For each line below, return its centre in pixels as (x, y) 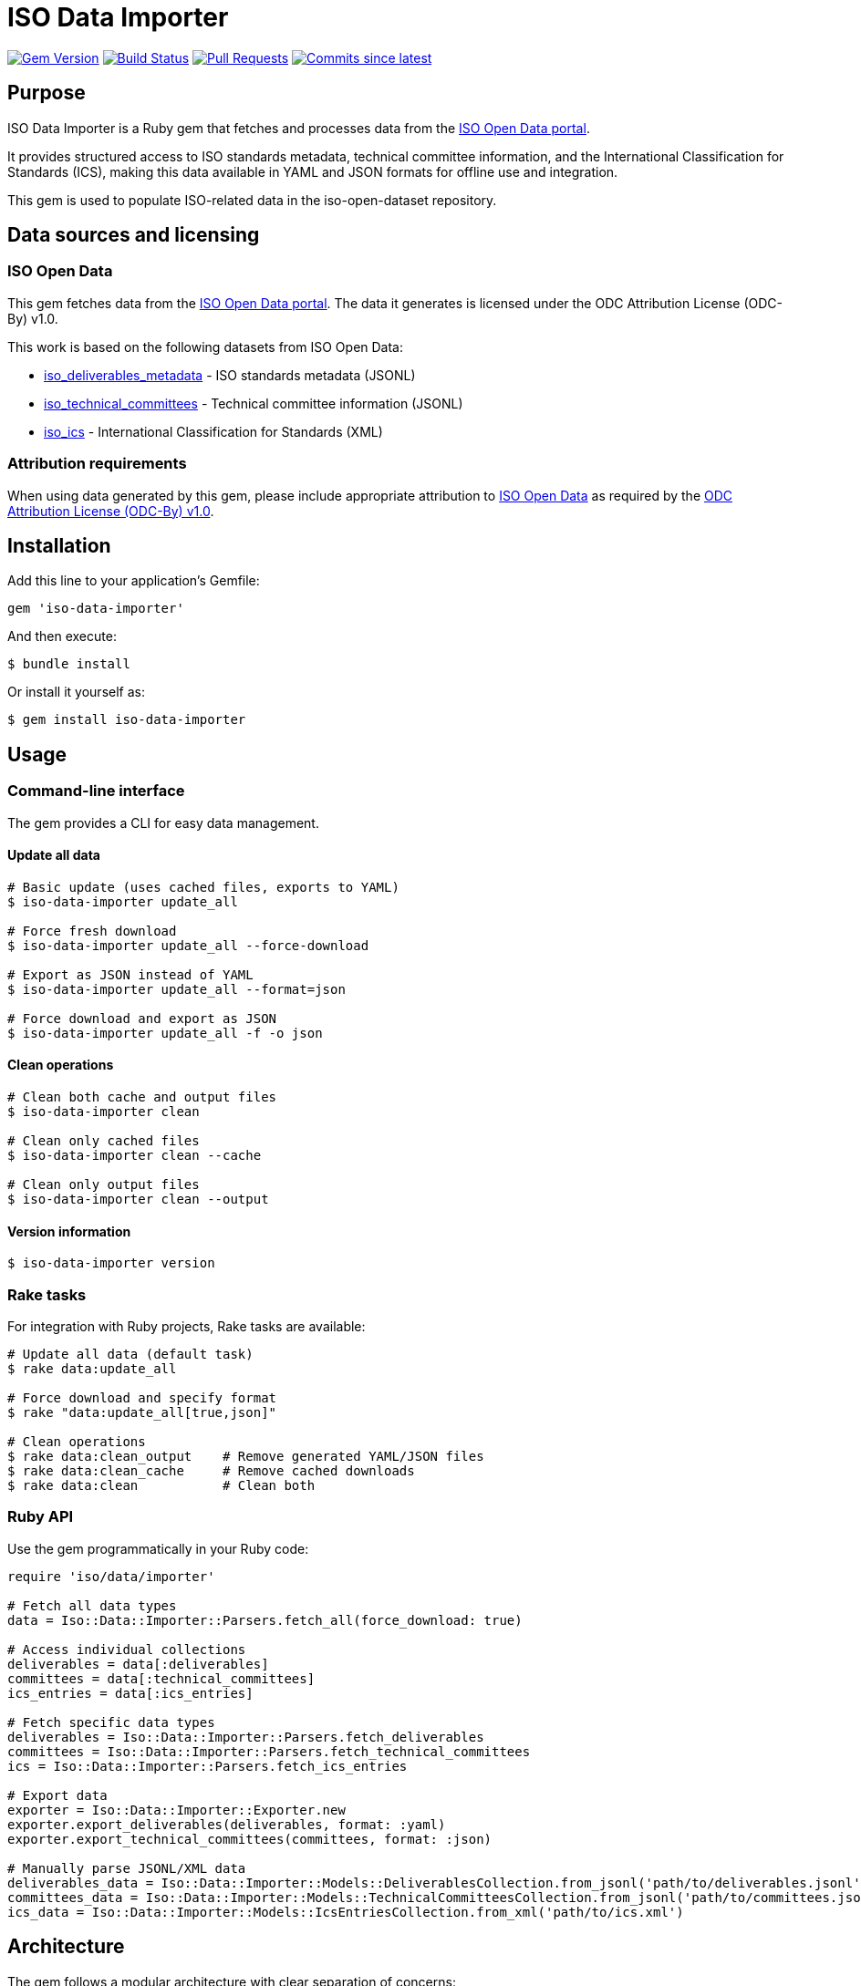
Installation (59, 545)
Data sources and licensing (134, 235)
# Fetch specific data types (111, 1722)
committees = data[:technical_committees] (161, 1678)
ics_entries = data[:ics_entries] (130, 1693)
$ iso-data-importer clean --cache (135, 1156)
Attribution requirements (97, 464)
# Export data (57, 1795)
